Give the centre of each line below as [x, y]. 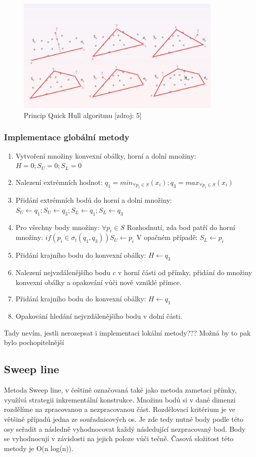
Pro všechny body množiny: [58, 227]
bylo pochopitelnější [34, 342]
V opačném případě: [167, 237]
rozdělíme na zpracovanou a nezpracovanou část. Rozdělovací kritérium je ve [120, 409]
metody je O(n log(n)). [39, 448]
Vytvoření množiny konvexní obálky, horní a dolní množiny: [106, 155]
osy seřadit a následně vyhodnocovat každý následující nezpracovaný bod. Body [125, 428]
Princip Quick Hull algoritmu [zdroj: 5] [83, 115]
